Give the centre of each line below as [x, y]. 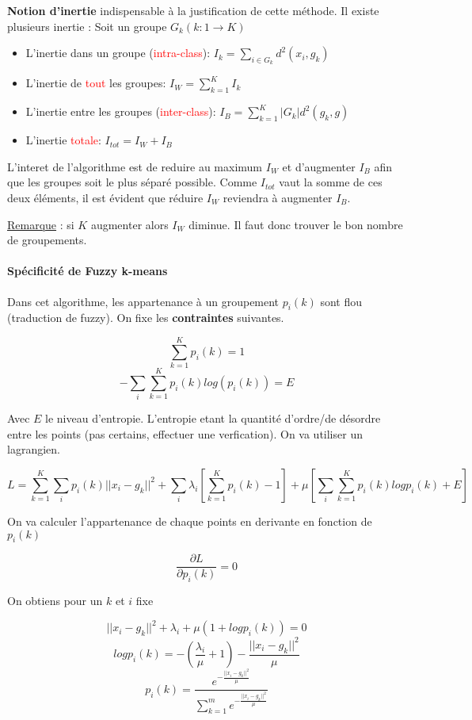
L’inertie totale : [63, 140]
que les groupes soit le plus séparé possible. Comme [132, 182]
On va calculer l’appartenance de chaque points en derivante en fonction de [190, 521]
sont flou [341, 301]
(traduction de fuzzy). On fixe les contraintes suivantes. [146, 318]
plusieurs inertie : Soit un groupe [87, 26]
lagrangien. [34, 449]
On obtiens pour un [55, 601]
